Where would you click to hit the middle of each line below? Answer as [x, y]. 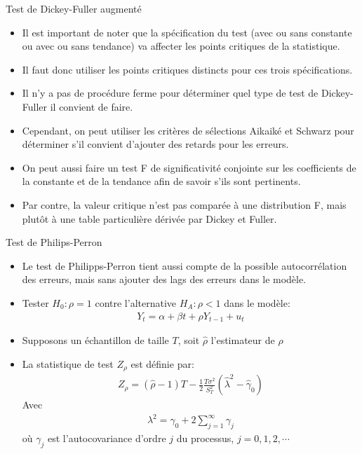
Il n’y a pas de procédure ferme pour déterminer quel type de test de [170, 93]
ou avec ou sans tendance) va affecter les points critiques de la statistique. [181, 46]
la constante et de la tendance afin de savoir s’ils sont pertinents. [161, 181]
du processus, [205, 438]
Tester [35, 302]
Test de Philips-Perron [54, 242]
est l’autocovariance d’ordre [107, 438]
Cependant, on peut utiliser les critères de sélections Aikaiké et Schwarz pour [188, 130]
